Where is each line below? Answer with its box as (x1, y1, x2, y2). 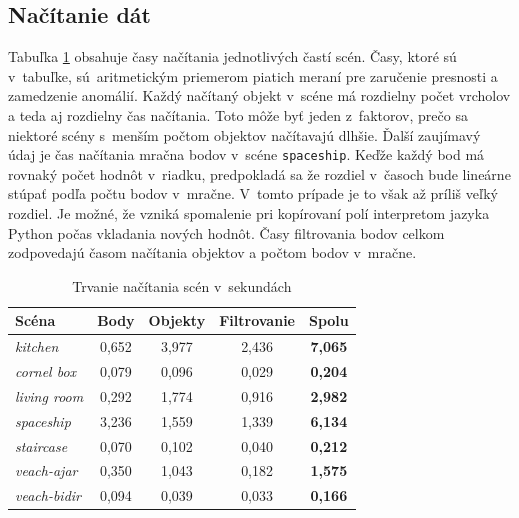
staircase (15, 435, 68, 456)
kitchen (15, 336, 59, 357)
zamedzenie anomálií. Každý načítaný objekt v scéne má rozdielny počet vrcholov (8, 85, 511, 106)
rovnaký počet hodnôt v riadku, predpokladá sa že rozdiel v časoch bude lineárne (8, 163, 511, 184)
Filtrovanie (219, 310, 295, 331)
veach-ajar (15, 460, 78, 481)
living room (15, 385, 84, 406)
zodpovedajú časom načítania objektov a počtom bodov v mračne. (8, 242, 417, 263)
